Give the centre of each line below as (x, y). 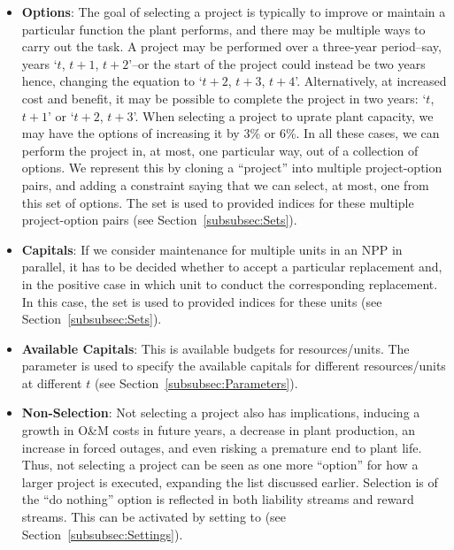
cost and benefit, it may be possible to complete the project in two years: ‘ (224, 98)
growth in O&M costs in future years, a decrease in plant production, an (219, 430)
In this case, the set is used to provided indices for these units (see (202, 301)
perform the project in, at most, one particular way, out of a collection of (220, 150)
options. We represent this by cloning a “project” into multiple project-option (232, 168)
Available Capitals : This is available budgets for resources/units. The (215, 348)
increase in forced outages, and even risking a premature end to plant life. (222, 447)
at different (52, 382)
